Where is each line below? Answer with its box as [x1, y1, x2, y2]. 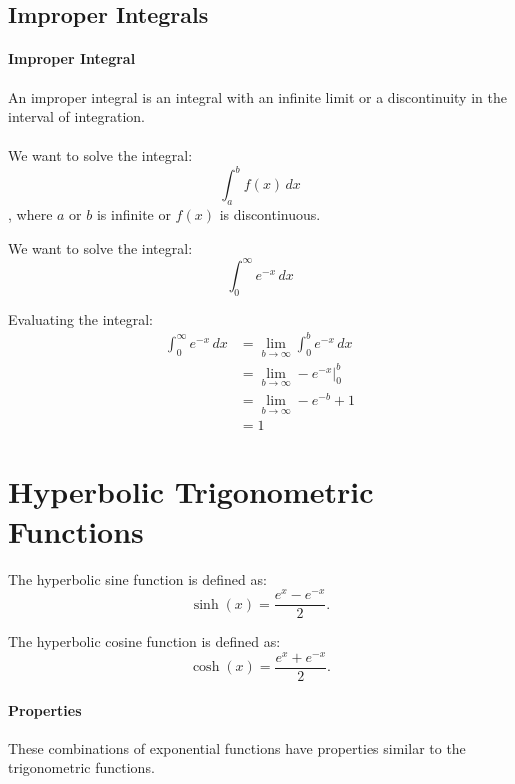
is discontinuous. [219, 204, 321, 225]
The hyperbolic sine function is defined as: [8, 568, 267, 589]
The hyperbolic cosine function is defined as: [8, 631, 281, 652]
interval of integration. [8, 106, 145, 127]
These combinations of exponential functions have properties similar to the [8, 737, 466, 758]
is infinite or [96, 204, 171, 225]
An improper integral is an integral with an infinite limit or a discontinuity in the [8, 86, 507, 107]
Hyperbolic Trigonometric [8, 471, 374, 512]
